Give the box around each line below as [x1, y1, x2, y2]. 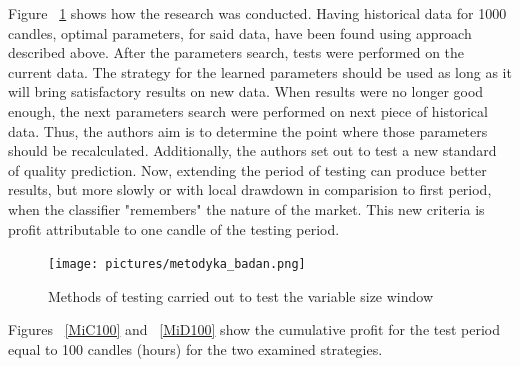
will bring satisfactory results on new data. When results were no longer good [8, 81, 484, 102]
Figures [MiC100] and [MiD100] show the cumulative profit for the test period [8, 319, 501, 340]
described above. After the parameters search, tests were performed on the [8, 42, 465, 63]
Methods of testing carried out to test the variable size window [48, 285, 434, 306]
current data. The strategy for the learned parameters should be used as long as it [8, 61, 512, 82]
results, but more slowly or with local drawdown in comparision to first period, [8, 179, 492, 200]
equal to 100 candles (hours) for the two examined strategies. [8, 338, 383, 359]
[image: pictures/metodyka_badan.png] [48, 257, 306, 272]
